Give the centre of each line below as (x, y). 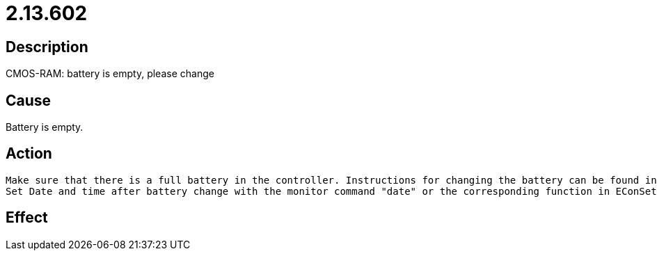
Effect (27, 218)
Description (47, 47)
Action (29, 154)
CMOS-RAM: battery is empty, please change (110, 74)
